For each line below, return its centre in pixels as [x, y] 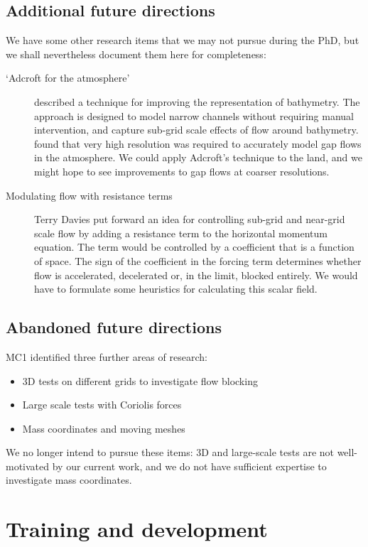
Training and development [137, 529]
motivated [28, 466]
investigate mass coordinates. [69, 480]
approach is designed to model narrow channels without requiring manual [194, 115]
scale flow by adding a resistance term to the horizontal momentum [181, 233]
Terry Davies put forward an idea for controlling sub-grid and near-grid [190, 219]
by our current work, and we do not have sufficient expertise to [189, 466]
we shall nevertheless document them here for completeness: [136, 54]
